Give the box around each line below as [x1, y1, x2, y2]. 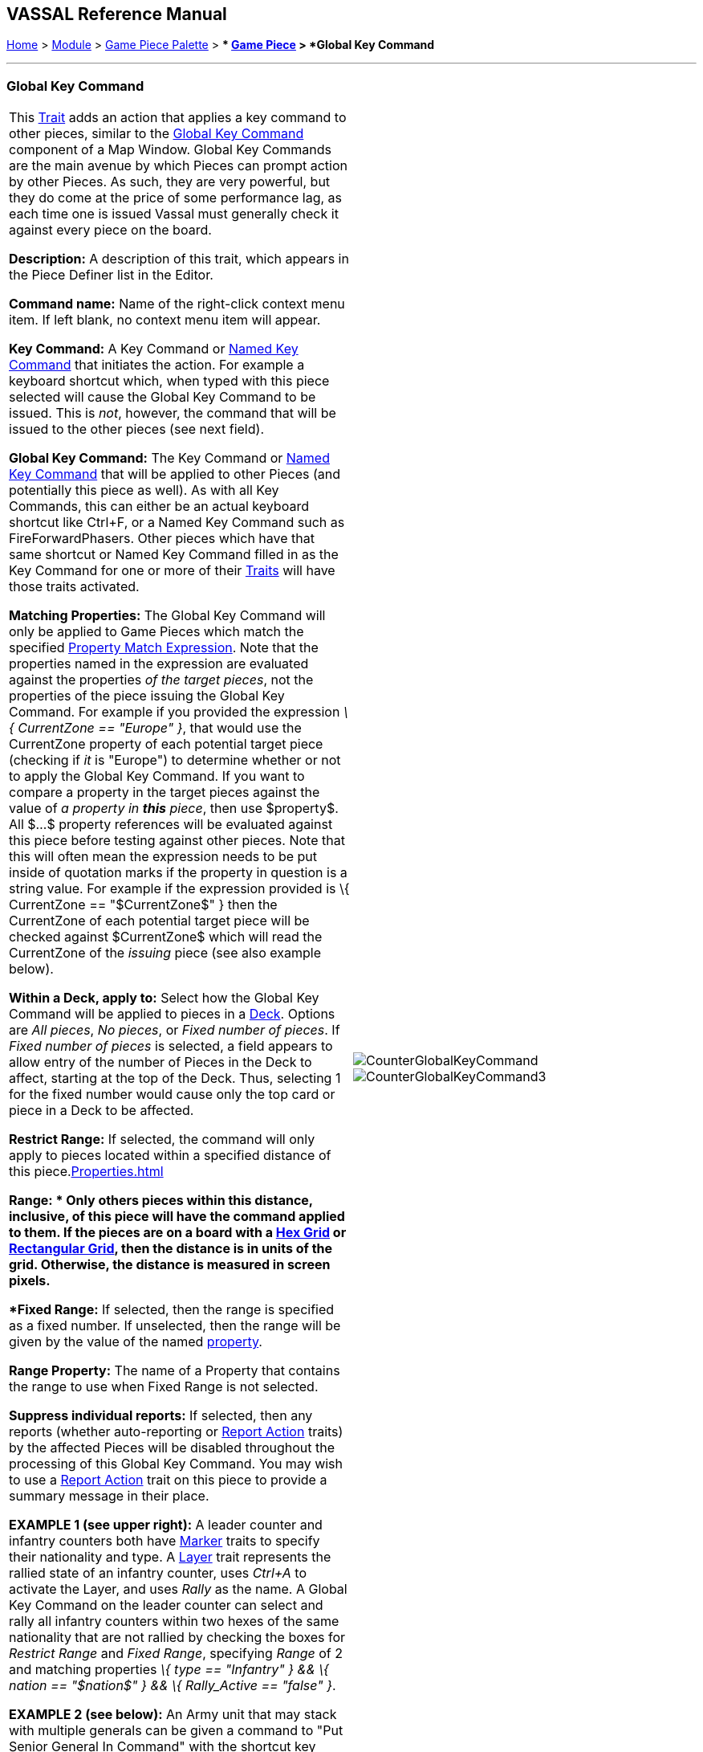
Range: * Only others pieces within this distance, [9, 1192, 313, 1209]
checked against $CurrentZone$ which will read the [9, 929, 323, 945]
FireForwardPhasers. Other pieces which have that [9, 530, 315, 547]
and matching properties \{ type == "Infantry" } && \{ [9, 1661, 329, 1678]
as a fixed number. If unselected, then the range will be [9, 1317, 341, 1334]
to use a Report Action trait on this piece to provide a [9, 1472, 327, 1489]
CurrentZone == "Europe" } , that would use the [18, 720, 302, 737]
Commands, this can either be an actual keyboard [9, 498, 309, 515]
